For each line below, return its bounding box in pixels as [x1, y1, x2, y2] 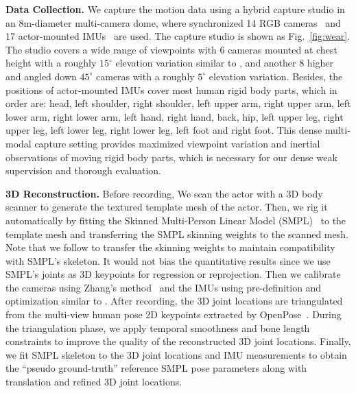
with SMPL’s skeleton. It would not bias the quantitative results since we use [5, 253, 331, 267]
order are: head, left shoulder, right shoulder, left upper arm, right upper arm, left [5, 96, 351, 110]
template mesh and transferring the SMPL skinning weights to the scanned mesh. [5, 226, 348, 241]
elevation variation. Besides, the [209, 69, 343, 83]
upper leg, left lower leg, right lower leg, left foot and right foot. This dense [5, 123, 322, 137]
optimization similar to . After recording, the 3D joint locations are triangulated [5, 294, 343, 308]
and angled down [5, 69, 77, 83]
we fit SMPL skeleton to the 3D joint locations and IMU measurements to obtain [5, 347, 347, 361]
